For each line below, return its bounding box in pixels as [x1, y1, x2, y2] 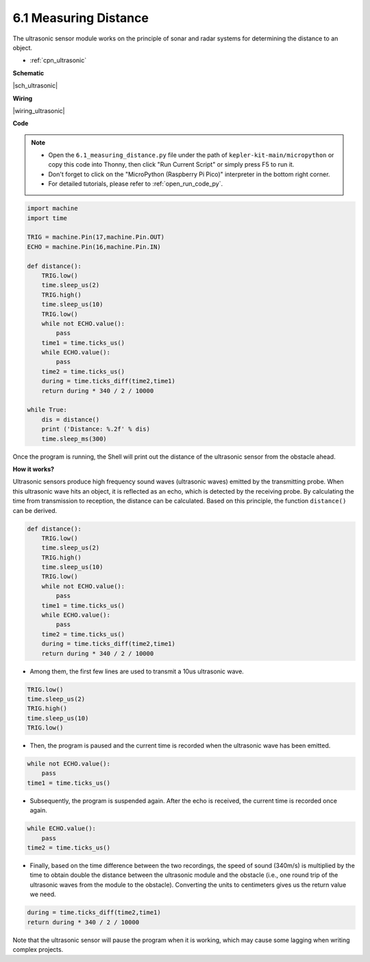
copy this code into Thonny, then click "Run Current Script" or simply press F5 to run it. [48, 160, 295, 169]
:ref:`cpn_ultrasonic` [29, 56, 87, 64]
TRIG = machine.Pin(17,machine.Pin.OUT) [27, 233, 164, 241]
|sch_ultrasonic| [12, 82, 58, 90]
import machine [27, 204, 78, 213]
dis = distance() [41, 416, 100, 423]
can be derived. [12, 506, 58, 514]
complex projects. [12, 945, 64, 953]
